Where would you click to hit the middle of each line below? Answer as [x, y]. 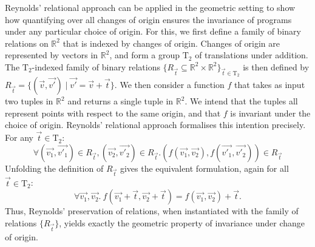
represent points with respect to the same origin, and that [113, 113]
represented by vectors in [52, 55]
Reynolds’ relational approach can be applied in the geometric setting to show [150, 7]
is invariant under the [270, 113]
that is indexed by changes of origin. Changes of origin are [171, 43]
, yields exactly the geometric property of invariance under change [182, 222]
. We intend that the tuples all [241, 101]
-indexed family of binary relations [96, 66]
